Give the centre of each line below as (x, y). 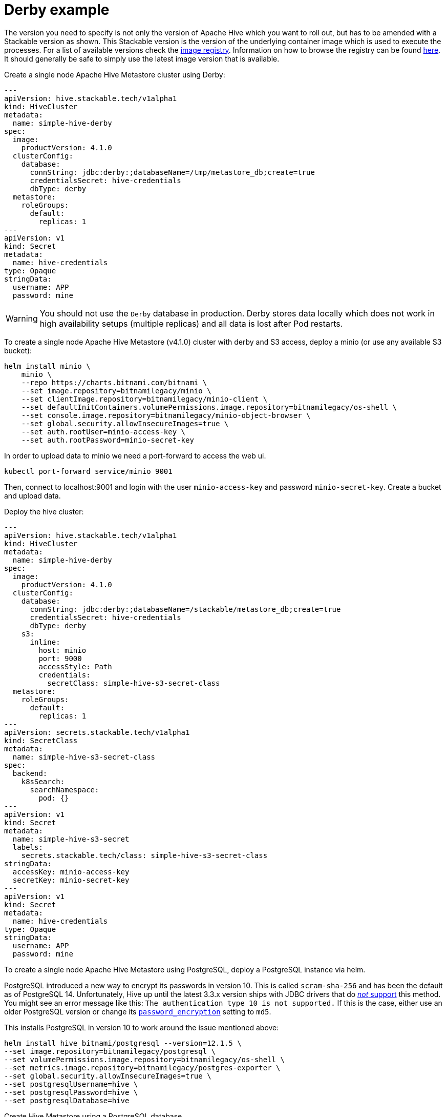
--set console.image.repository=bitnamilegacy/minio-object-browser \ (166, 415)
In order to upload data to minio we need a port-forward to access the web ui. (135, 455)
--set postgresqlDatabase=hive (67, 1100)
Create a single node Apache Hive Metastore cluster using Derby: (115, 74)
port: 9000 (60, 658)
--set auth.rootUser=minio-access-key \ (103, 432)
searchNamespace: (65, 790)
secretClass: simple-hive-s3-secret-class (134, 683)
